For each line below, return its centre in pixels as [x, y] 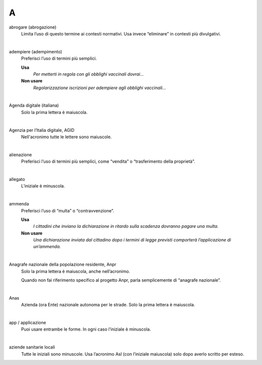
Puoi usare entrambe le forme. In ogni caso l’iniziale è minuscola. [86, 329]
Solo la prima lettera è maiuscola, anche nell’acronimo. [76, 271]
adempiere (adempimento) [36, 51]
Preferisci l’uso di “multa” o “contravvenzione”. [68, 210]
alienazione [20, 155]
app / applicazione [27, 323]
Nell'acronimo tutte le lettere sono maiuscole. [66, 137]
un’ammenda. [47, 247]
